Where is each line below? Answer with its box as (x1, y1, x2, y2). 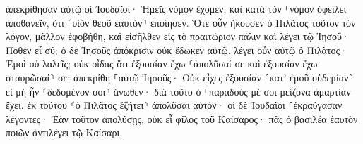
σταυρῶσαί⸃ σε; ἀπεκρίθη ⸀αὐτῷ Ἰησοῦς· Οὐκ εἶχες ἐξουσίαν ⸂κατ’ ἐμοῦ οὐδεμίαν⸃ (6, 70, 354, 84)
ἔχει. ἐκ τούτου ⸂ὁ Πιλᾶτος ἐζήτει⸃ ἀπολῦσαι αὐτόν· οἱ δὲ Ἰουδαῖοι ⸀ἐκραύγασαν (6, 98, 343, 112)
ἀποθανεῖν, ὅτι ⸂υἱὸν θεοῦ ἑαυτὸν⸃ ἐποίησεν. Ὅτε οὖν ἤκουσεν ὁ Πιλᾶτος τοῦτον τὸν (6, 15, 356, 30)
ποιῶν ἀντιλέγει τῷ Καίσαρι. (6, 125, 123, 140)
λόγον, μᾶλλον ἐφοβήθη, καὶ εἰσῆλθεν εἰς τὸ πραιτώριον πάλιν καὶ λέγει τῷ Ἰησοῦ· (6, 29, 350, 44)
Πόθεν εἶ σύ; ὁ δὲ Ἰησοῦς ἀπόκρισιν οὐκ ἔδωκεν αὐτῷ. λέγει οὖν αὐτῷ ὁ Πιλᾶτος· (6, 42, 347, 57)
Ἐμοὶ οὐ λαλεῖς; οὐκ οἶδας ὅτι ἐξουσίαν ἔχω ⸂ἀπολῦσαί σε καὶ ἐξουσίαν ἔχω (6, 56, 318, 71)
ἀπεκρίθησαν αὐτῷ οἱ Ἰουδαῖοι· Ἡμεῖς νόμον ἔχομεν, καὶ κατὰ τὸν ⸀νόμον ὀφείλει (6, 1, 347, 15)
